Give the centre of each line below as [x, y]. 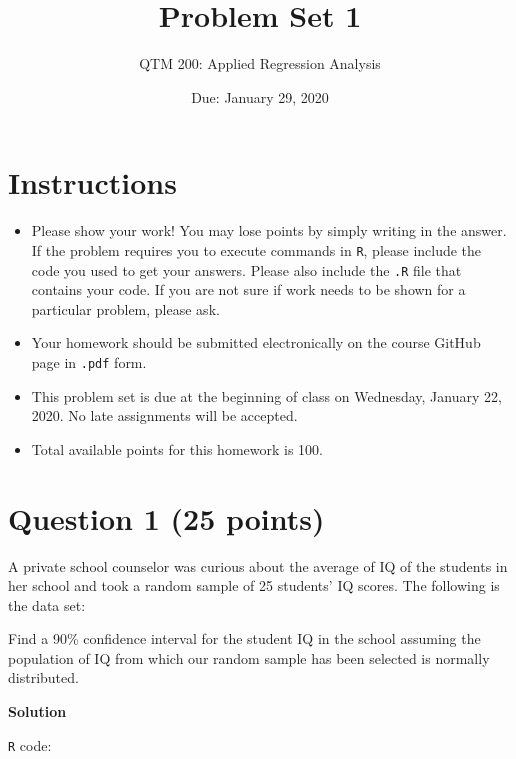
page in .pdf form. [89, 361]
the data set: [47, 604]
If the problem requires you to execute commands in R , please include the [256, 249]
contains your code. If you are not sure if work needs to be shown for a [248, 289]
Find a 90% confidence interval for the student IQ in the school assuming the [244, 638]
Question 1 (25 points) [166, 517]
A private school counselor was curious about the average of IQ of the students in [258, 565]
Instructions [92, 182]
